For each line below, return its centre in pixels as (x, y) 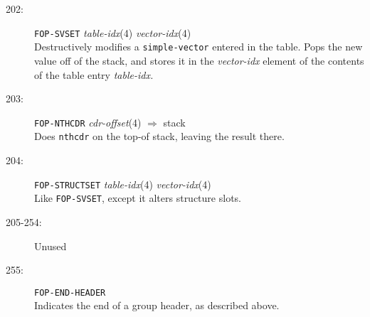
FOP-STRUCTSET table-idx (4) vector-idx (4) (123, 184)
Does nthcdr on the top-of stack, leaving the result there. (159, 136)
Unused (51, 246)
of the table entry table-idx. (94, 74)
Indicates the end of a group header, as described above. (157, 305)
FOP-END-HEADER (70, 292)
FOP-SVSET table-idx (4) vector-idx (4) (113, 32)
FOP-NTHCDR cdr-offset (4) (88, 122)
